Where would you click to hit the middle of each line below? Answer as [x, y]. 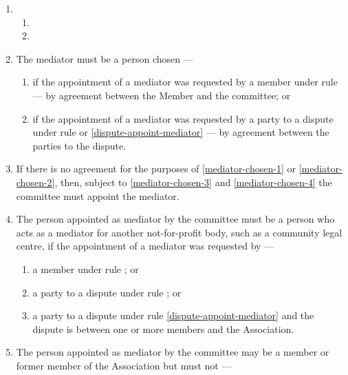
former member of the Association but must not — [124, 365]
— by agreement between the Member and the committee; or [162, 95]
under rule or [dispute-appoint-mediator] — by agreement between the [181, 132]
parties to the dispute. [79, 145]
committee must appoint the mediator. [98, 195]
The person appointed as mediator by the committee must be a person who [175, 219]
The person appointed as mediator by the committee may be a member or [173, 352]
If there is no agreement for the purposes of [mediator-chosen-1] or [156, 169]
